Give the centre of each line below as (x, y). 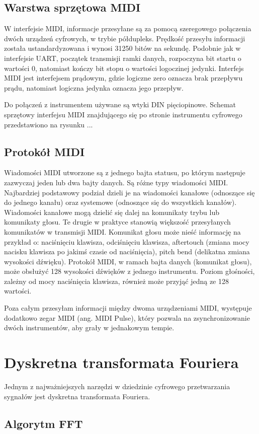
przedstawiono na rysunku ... (49, 124)
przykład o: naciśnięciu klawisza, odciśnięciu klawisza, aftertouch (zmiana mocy (127, 241)
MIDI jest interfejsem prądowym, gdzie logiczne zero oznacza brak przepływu (123, 78)
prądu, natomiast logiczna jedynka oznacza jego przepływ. (94, 87)
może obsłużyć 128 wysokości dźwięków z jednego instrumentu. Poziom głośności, (129, 271)
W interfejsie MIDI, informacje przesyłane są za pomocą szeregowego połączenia (128, 28)
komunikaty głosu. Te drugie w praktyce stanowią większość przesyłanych (117, 222)
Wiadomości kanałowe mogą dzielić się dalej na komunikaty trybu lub (112, 212)
